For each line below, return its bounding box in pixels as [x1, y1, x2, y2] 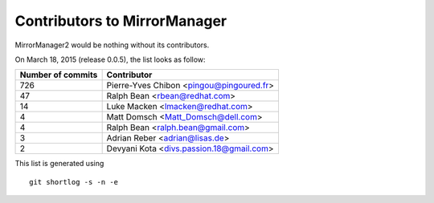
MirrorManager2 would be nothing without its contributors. [14, 40, 210, 50]
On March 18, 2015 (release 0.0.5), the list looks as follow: [14, 55, 206, 64]
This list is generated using [14, 159, 104, 168]
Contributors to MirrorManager [14, 12, 227, 30]
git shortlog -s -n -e [29, 177, 119, 186]
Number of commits [19, 69, 98, 80]
